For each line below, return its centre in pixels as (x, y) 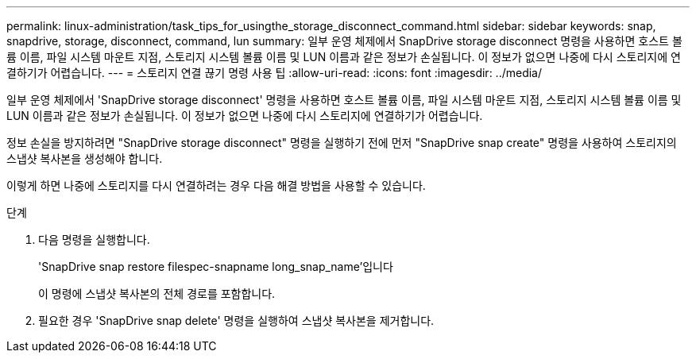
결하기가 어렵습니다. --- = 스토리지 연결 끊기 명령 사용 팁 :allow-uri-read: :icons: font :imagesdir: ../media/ (275, 73)
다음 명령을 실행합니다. (94, 239)
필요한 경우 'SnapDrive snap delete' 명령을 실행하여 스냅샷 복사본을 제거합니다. (236, 320)
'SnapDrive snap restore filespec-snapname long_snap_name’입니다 (216, 266)
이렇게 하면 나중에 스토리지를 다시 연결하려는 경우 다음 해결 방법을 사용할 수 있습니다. (216, 185)
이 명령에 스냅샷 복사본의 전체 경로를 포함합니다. (157, 293)
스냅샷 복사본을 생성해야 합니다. (85, 158)
